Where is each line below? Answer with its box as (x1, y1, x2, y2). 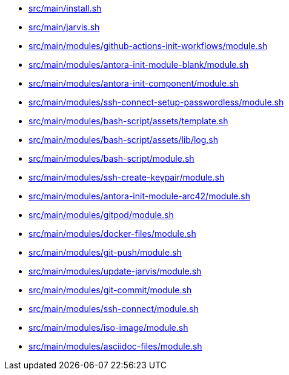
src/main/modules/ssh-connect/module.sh (28, 304, 199, 314)
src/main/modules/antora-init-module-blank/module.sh (28, 59, 249, 70)
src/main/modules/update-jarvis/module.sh (28, 266, 202, 276)
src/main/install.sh (28, 3, 102, 13)
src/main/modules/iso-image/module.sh (28, 322, 188, 333)
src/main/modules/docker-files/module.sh (28, 228, 196, 239)
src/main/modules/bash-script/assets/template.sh (28, 116, 228, 126)
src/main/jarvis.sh (28, 22, 100, 32)
